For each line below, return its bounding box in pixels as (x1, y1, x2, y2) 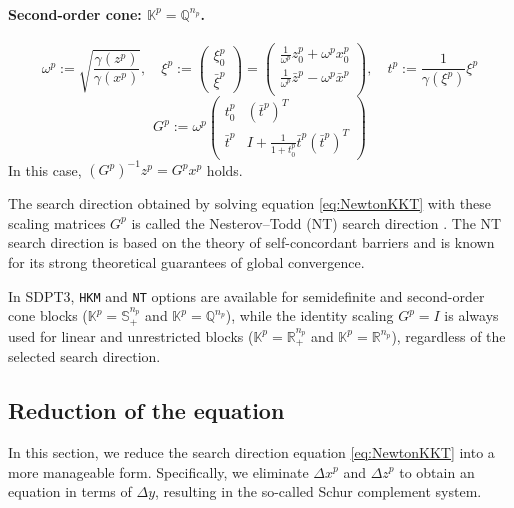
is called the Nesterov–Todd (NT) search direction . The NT (131, 212, 502, 233)
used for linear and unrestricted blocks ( (8, 325, 254, 346)
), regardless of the (391, 325, 506, 346)
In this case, (8, 159, 82, 180)
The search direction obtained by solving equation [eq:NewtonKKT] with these (8, 193, 491, 214)
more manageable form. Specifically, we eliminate (8, 461, 309, 482)
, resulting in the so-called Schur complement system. (155, 481, 482, 502)
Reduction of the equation (8, 395, 285, 426)
